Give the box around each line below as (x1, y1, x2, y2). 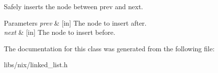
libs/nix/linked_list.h (4, 59, 68, 70)
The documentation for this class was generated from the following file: (4, 43, 215, 53)
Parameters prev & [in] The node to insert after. (4, 17, 147, 28)
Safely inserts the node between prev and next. (4, 1, 143, 11)
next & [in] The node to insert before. (4, 27, 115, 37)
